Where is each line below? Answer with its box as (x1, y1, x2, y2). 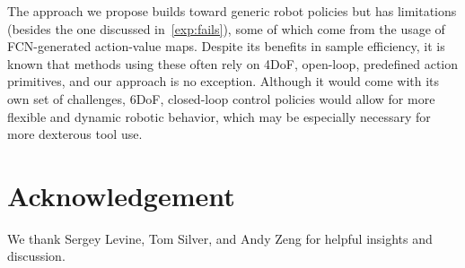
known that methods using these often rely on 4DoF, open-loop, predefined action (7, 54, 459, 73)
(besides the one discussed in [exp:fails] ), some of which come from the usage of (7, 19, 445, 38)
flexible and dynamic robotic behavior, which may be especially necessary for (7, 107, 431, 125)
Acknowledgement (7, 177, 235, 213)
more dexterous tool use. (7, 125, 143, 143)
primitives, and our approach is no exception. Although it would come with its (7, 72, 440, 91)
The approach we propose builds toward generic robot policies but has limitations (7, 2, 457, 20)
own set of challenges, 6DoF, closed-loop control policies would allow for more (7, 89, 435, 108)
